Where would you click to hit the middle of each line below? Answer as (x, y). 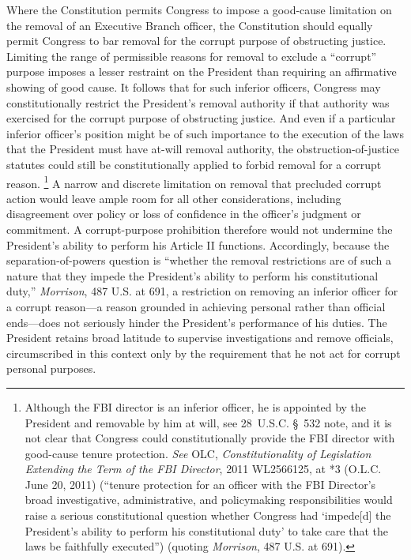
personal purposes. (51, 368)
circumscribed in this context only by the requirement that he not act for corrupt (204, 353)
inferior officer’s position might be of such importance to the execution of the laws (205, 133)
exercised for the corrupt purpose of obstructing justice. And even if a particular (201, 118)
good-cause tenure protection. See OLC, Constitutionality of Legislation (198, 453)
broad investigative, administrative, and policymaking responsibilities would (209, 500)
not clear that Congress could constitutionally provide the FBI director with (210, 438)
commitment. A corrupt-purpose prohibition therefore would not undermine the (200, 229)
